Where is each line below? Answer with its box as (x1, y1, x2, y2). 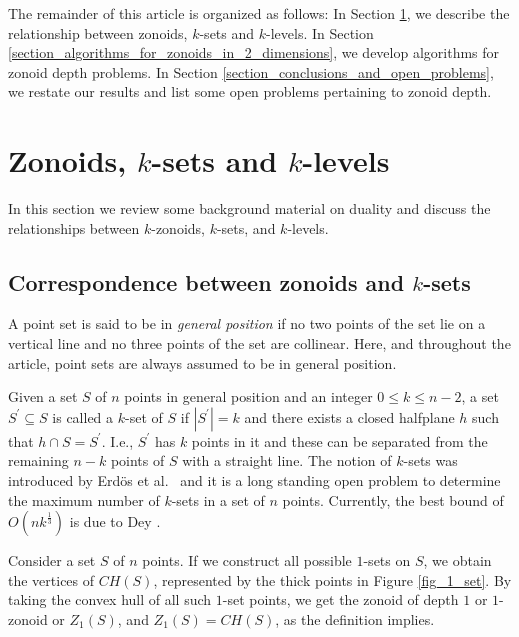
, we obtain (423, 550, 492, 571)
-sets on (363, 550, 411, 571)
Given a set (8, 386, 78, 407)
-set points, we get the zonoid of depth (222, 589, 459, 610)
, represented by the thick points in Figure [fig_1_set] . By (153, 569, 512, 590)
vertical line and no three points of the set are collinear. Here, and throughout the (8, 333, 511, 354)
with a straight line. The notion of (182, 450, 392, 471)
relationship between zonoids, (8, 22, 188, 43)
